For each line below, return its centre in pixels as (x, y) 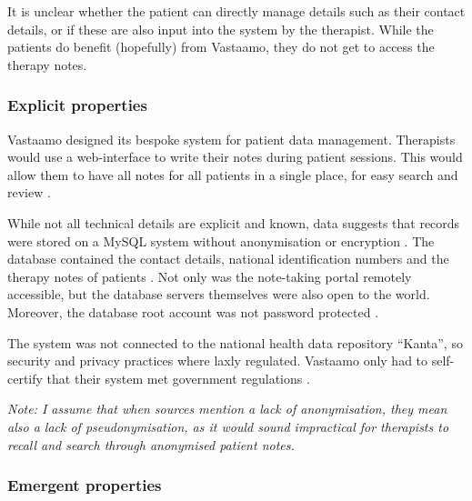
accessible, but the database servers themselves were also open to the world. (219, 294)
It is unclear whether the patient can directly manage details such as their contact (236, 11)
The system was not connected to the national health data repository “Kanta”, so (235, 342)
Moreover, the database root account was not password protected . (193, 311)
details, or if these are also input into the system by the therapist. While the (221, 29)
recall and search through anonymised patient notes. (151, 444)
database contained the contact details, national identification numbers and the (228, 259)
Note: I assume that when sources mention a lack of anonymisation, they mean (227, 409)
